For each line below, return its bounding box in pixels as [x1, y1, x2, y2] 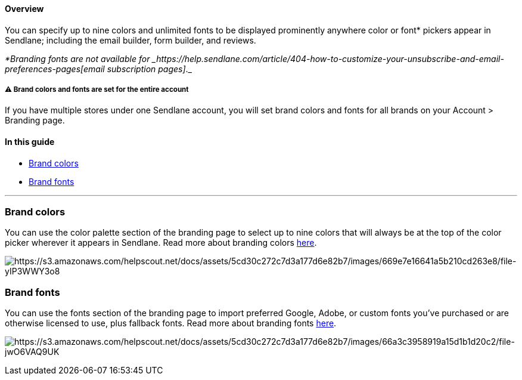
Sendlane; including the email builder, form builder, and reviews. [5, 35, 256, 45]
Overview [5, 4, 44, 14]
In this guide [5, 137, 55, 147]
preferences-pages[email [5, 63, 105, 74]
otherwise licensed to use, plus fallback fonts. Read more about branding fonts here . [5, 318, 337, 329]
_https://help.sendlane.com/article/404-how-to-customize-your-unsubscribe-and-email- [152, 53, 504, 64]
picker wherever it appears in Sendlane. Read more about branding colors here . [5, 237, 317, 248]
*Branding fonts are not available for [5, 53, 150, 64]
